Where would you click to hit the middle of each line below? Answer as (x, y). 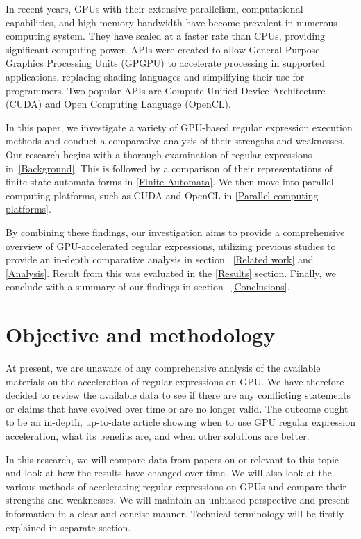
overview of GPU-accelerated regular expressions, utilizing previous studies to (171, 246)
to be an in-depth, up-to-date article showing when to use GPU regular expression (180, 422)
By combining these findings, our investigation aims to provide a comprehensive (175, 232)
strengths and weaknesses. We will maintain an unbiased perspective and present (177, 500)
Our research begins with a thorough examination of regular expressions (159, 154)
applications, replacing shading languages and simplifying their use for (155, 76)
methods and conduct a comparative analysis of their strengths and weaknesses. (175, 141)
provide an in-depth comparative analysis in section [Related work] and (160, 259)
